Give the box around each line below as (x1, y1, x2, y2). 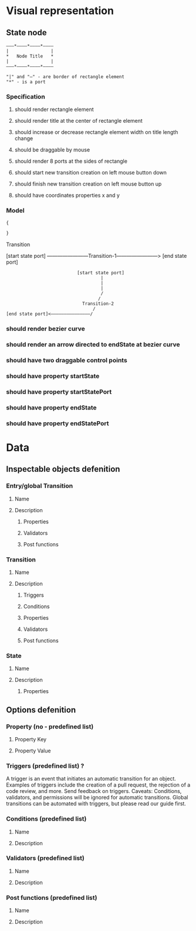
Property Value (14, 747, 51, 754)
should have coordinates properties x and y (14, 192, 120, 199)
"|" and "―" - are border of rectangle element (6, 74, 125, 80)
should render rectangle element (14, 106, 94, 113)
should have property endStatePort (6, 419, 110, 427)
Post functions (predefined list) (6, 893, 97, 902)
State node (6, 28, 47, 38)
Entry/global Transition (6, 482, 73, 490)
